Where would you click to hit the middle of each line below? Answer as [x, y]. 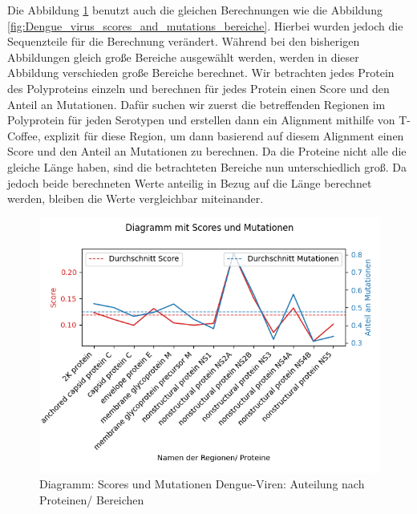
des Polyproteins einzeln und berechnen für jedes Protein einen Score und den [198, 88]
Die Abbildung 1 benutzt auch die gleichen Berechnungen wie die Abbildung [195, 10]
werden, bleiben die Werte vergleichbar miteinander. [136, 198]
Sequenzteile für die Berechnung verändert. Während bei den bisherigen [184, 41]
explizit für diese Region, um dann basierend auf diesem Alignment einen [224, 135]
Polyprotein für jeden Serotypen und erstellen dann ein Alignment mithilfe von [201, 120]
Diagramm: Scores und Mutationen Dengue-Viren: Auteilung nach [202, 484]
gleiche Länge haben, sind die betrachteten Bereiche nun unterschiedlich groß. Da [207, 166]
